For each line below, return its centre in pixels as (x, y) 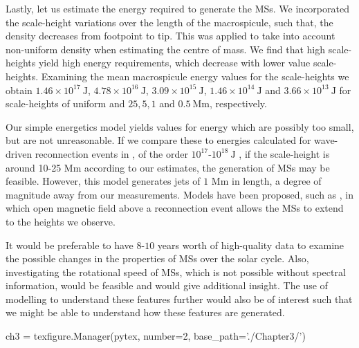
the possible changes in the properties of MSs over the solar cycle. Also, (157, 258)
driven (19, 153)
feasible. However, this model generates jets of (103, 181)
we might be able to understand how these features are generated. (145, 312)
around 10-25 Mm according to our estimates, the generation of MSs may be (168, 167)
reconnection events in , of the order (111, 153)
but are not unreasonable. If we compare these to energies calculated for (158, 140)
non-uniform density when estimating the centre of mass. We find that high (166, 49)
